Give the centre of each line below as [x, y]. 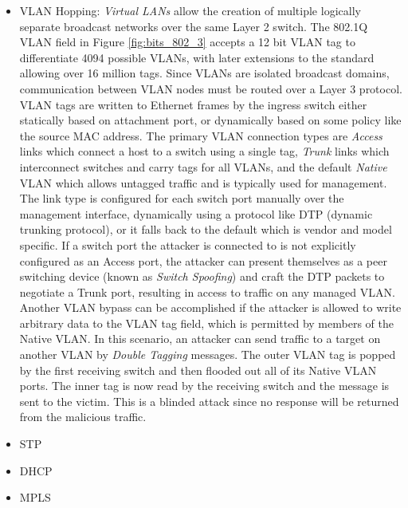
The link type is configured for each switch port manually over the [182, 198]
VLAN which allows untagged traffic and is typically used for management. [203, 182]
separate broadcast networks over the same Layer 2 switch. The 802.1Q [194, 26]
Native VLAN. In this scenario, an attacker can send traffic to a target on [200, 339]
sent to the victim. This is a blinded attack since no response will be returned [209, 401]
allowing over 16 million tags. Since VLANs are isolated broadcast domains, [204, 73]
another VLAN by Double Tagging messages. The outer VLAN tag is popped [208, 354]
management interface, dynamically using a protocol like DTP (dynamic [196, 213]
